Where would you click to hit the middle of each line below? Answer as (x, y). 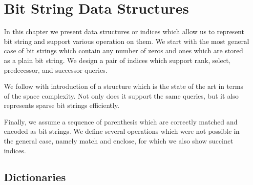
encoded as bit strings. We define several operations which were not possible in (122, 131)
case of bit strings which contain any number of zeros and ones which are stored (124, 51)
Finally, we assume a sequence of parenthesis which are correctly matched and (121, 121)
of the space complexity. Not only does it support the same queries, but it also (121, 95)
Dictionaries (35, 176)
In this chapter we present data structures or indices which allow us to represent (124, 31)
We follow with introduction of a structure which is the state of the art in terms (124, 86)
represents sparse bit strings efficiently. (62, 105)
